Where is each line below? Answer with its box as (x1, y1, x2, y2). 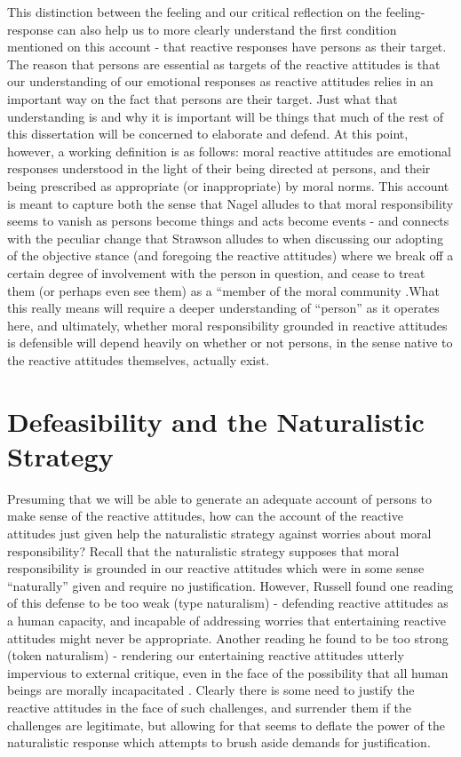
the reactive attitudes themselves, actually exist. (7, 350, 270, 369)
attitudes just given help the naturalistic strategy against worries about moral (7, 523, 432, 542)
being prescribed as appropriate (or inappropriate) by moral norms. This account (7, 176, 449, 195)
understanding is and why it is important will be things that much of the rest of (7, 107, 443, 125)
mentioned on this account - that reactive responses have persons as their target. (7, 37, 447, 56)
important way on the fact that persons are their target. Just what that (7, 89, 398, 108)
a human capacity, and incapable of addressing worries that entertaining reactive (7, 610, 446, 629)
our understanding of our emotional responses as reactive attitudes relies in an (7, 72, 433, 91)
